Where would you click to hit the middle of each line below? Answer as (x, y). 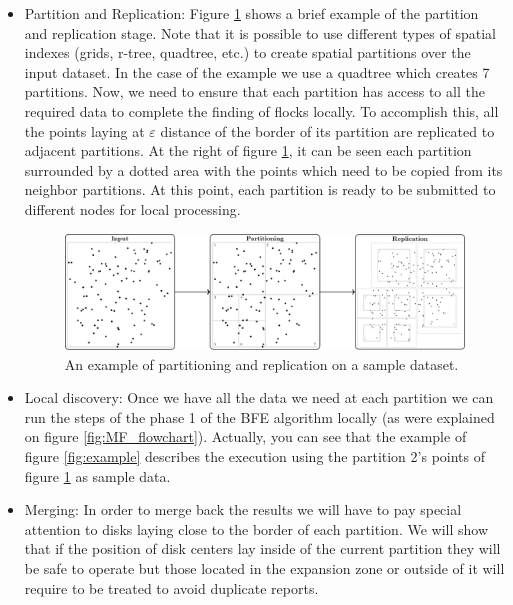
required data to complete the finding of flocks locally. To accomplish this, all (261, 110)
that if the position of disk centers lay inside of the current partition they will (262, 548)
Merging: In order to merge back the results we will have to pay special (243, 509)
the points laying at (84, 130)
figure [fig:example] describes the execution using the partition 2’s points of (254, 455)
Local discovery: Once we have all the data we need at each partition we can (259, 397)
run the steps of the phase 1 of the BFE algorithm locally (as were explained (259, 416)
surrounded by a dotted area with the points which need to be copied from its (263, 169)
